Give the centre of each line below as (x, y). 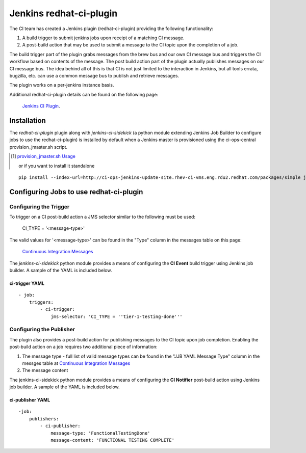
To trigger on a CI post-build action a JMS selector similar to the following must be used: (103, 217)
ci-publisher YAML (30, 400)
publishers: (44, 419)
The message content (45, 370)
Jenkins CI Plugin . (41, 106)
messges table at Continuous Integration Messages (76, 363)
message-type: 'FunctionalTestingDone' (100, 433)
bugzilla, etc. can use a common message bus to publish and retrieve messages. (94, 75)
